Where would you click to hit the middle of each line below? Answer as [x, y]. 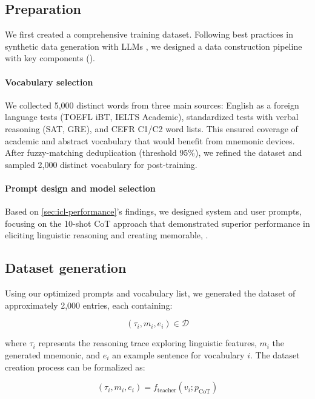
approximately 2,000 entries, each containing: [89, 305]
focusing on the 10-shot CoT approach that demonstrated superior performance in [157, 223]
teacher [167, 390]
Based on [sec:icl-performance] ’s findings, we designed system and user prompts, [153, 211]
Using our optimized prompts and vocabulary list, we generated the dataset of [150, 293]
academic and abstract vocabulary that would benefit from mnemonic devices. [150, 140]
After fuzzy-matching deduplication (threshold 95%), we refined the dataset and [154, 153]
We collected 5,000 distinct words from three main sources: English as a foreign [152, 105]
